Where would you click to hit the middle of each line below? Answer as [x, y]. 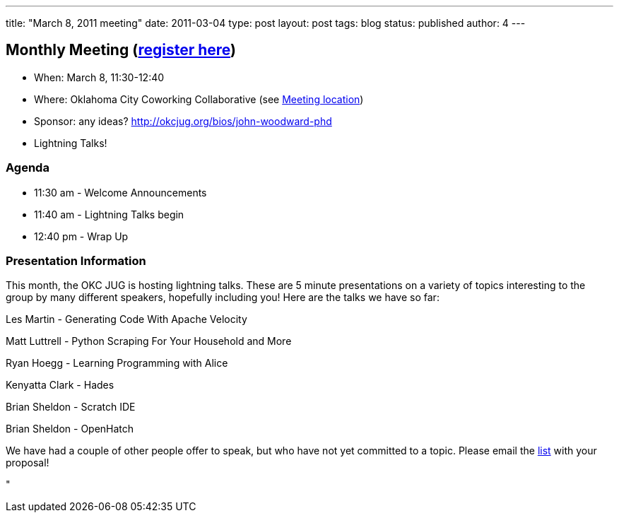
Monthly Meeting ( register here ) [121, 50]
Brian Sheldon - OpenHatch [70, 429]
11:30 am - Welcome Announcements [120, 192]
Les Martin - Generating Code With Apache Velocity [126, 319]
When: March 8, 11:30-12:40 [99, 77]
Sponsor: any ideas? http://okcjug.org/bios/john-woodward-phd [183, 121]
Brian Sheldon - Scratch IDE [71, 407]
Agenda [28, 168]
